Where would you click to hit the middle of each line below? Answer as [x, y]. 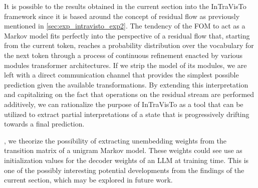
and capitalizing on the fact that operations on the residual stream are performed [129, 94]
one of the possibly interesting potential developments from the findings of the [124, 170]
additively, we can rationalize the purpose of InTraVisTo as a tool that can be [124, 104]
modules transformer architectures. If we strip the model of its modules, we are [125, 65]
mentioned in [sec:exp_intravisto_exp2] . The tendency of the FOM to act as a [125, 26]
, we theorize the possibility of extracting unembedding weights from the [115, 140]
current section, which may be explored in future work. [88, 180]
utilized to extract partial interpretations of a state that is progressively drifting [127, 114]
